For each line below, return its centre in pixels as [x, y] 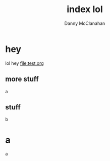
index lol [85, 9]
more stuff [22, 79]
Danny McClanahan [85, 23]
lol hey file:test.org [24, 63]
